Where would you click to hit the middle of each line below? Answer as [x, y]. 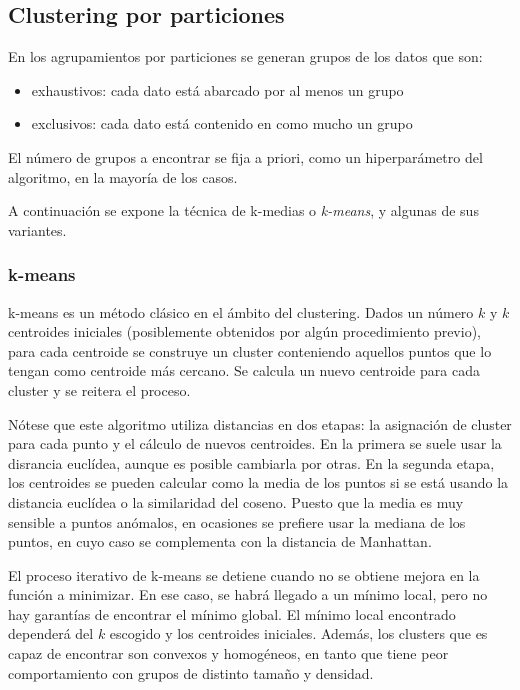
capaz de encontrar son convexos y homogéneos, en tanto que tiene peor [228, 653]
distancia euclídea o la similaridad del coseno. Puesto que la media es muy [236, 501]
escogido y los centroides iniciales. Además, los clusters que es [298, 633]
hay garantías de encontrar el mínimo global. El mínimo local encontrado [232, 613]
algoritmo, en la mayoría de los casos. [123, 176]
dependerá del [51, 633]
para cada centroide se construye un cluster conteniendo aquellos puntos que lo [250, 350]
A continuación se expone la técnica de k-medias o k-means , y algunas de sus [243, 210]
